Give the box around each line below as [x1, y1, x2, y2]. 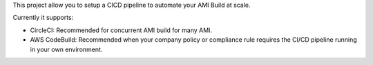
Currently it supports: [12, 14, 74, 22]
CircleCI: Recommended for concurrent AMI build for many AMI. [30, 26, 213, 34]
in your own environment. [30, 45, 103, 53]
